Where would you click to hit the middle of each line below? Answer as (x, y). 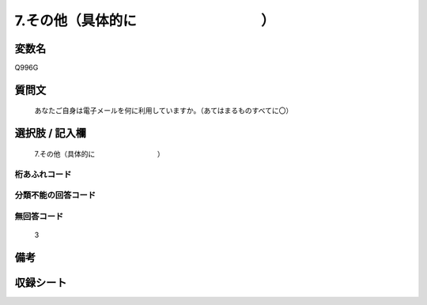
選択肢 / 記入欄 (51, 133)
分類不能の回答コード (55, 195)
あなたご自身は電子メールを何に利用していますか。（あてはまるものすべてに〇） (164, 111)
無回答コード (39, 216)
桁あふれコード (43, 174)
